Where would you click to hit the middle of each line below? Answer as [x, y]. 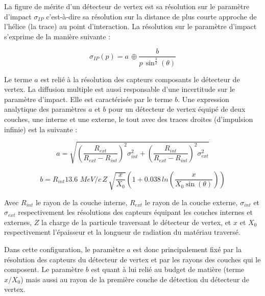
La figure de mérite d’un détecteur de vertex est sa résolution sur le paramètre [127, 6]
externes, [18, 222]
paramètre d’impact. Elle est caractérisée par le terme [88, 99]
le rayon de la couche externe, [191, 202]
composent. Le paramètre [44, 269]
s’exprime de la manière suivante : [57, 36]
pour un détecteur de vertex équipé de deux [177, 109]
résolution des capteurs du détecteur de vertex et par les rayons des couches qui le [132, 259]
